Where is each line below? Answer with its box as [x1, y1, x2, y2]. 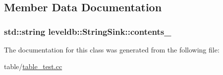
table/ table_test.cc [4, 61, 62, 71]
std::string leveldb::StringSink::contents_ [4, 25, 171, 37]
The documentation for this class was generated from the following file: [4, 45, 220, 54]
